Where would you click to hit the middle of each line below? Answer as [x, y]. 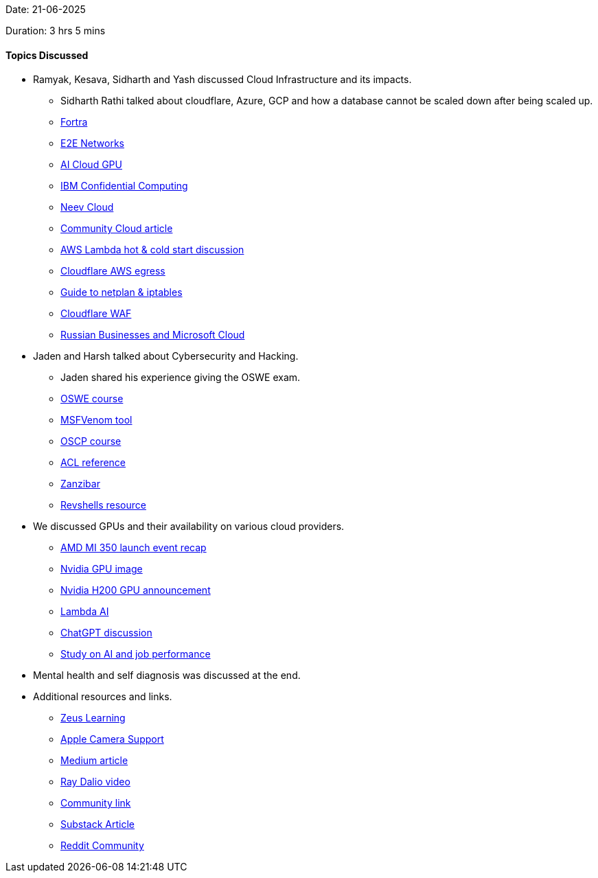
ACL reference [93, 463]
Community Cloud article [117, 229]
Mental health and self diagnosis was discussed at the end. [167, 675]
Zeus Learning [93, 718]
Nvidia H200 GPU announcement [136, 590]
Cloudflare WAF [96, 314]
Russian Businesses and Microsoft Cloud [153, 335]
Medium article [94, 761]
